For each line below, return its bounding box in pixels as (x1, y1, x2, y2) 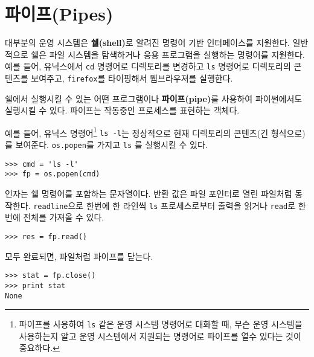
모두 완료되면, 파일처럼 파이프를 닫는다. (5, 249, 153, 262)
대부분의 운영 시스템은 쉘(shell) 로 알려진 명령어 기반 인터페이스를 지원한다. (5, 36, 290, 49)
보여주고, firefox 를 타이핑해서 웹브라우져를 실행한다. (31, 71, 233, 84)
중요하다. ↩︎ (19, 341, 60, 354)
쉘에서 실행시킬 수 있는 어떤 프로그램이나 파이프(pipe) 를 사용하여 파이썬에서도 (5, 92, 303, 105)
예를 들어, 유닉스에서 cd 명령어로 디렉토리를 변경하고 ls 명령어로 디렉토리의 (5, 60, 291, 72)
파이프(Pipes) (5, 1, 114, 26)
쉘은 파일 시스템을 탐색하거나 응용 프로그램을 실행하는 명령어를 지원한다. (31, 48, 305, 60)
